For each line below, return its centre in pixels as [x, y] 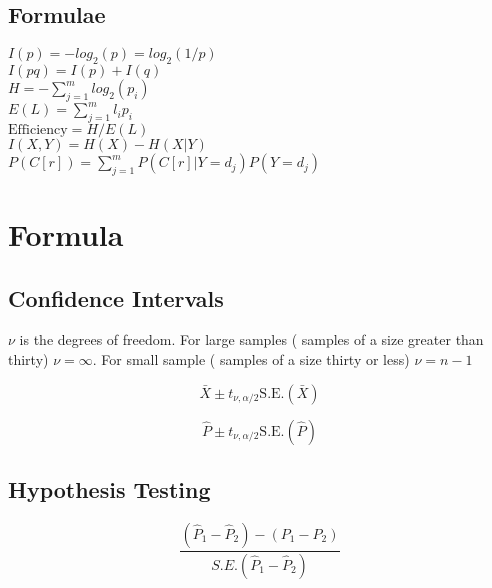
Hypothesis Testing [109, 489]
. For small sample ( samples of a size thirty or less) [251, 359]
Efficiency [38, 130]
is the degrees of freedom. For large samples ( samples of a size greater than [251, 339]
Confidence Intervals [116, 297]
